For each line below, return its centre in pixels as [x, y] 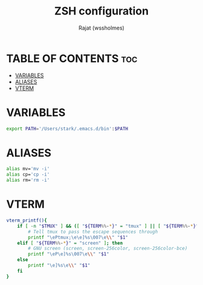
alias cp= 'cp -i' [28, 175]
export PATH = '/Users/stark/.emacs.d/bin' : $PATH [67, 129]
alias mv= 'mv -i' [28, 169]
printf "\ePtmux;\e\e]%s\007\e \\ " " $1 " [78, 237]
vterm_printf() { [27, 220]
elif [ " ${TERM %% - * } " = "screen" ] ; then [70, 243]
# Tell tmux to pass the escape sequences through [93, 232]
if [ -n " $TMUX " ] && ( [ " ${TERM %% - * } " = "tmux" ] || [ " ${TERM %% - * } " [108, 226]
